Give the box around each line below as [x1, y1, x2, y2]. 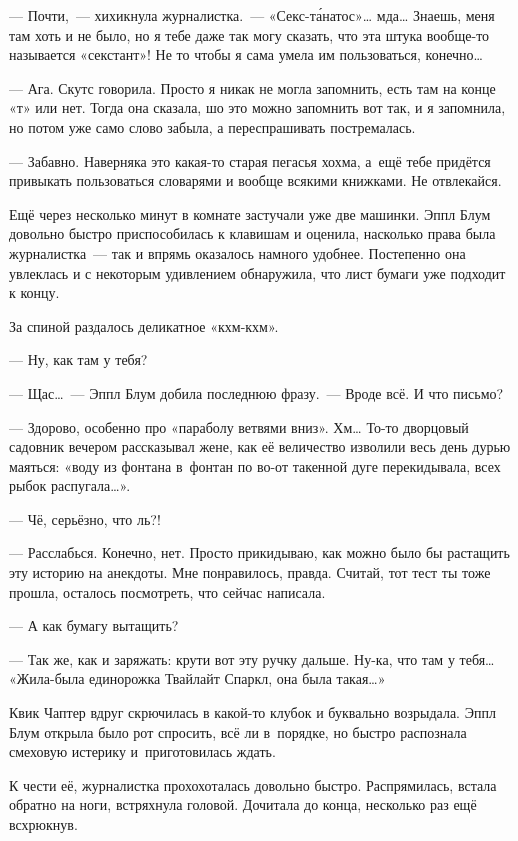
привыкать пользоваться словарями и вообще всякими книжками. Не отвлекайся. [9, 170, 502, 191]
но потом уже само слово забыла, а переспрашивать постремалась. [9, 116, 416, 137]
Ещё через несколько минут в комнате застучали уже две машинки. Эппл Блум [9, 203, 491, 224]
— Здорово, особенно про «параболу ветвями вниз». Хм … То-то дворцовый [9, 416, 469, 437]
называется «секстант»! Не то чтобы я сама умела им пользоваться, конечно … [9, 44, 483, 65]
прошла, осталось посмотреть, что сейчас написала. [9, 581, 326, 602]
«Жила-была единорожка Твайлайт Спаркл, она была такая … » [9, 668, 386, 689]
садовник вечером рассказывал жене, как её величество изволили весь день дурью [9, 436, 511, 457]
